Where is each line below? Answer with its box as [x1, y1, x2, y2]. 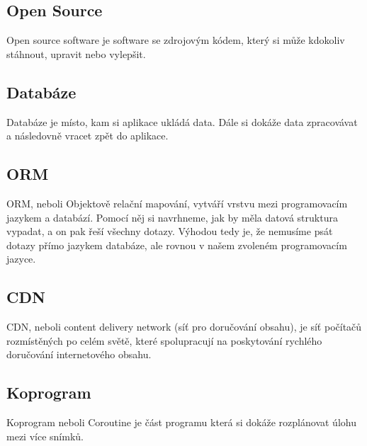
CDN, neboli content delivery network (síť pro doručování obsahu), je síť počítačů [6, 319, 362, 334]
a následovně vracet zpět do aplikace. [6, 128, 169, 143]
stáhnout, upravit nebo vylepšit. [6, 46, 146, 61]
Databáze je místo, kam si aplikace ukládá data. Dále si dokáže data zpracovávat [6, 114, 358, 129]
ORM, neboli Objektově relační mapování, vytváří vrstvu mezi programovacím [6, 195, 348, 210]
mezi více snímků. [6, 428, 84, 443]
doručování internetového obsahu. [6, 347, 152, 362]
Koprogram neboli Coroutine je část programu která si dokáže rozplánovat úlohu [6, 415, 356, 430]
